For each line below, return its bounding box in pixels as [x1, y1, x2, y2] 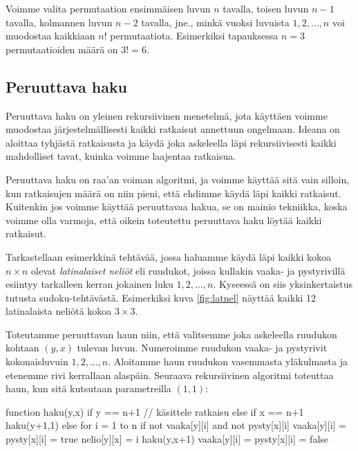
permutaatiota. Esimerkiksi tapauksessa [110, 28, 279, 43]
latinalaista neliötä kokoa [6, 304, 112, 318]
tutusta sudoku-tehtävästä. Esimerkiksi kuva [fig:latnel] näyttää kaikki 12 [6, 290, 317, 304]
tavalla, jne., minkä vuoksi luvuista [141, 15, 290, 29]
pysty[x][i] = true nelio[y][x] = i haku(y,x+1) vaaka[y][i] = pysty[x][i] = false [6, 432, 329, 446]
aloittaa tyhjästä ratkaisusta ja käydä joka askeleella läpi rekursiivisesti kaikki [6, 135, 337, 149]
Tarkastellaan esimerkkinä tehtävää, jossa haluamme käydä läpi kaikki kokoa [6, 249, 331, 264]
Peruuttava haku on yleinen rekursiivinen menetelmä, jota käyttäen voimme [6, 108, 328, 122]
